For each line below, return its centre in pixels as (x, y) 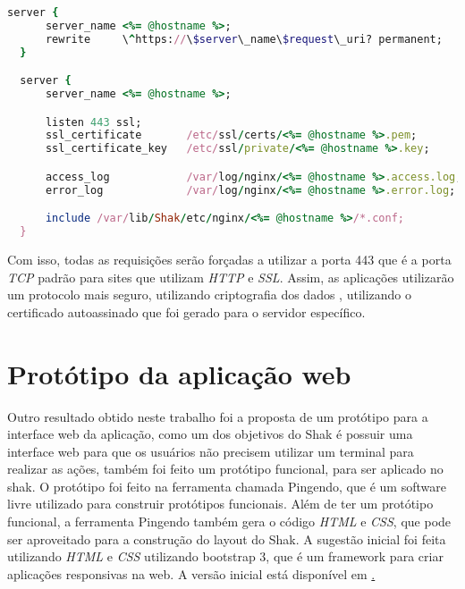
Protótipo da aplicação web (179, 373)
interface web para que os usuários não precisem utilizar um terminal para (211, 451)
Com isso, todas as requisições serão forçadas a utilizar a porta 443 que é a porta (229, 259)
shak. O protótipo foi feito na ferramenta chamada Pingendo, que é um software (227, 486)
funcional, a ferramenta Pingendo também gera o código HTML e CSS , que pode (229, 522)
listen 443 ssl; (93, 122)
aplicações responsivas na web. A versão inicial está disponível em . (191, 573)
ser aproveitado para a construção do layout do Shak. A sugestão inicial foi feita (227, 539)
